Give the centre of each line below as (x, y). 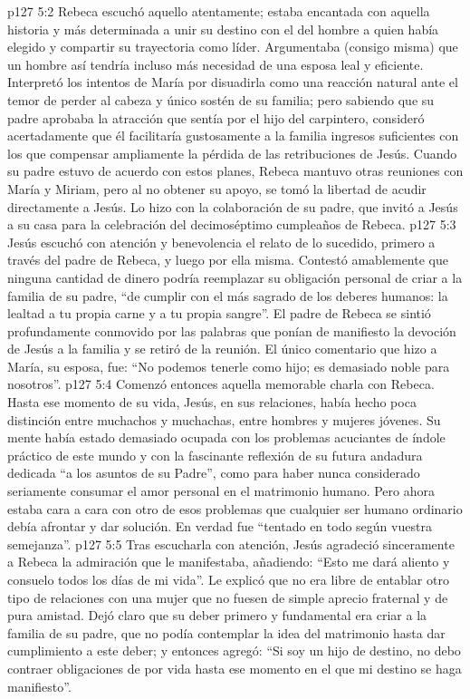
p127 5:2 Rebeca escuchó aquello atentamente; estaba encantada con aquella (219, 11)
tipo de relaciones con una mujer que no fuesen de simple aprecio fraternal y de (228, 597)
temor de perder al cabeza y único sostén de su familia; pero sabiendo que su (221, 99)
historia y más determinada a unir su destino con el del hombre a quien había (223, 29)
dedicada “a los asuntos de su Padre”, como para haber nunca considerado (214, 473)
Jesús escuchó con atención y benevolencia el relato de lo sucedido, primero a (221, 242)
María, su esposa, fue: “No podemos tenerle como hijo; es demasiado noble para (229, 366)
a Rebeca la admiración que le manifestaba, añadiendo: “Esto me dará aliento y (229, 562)
